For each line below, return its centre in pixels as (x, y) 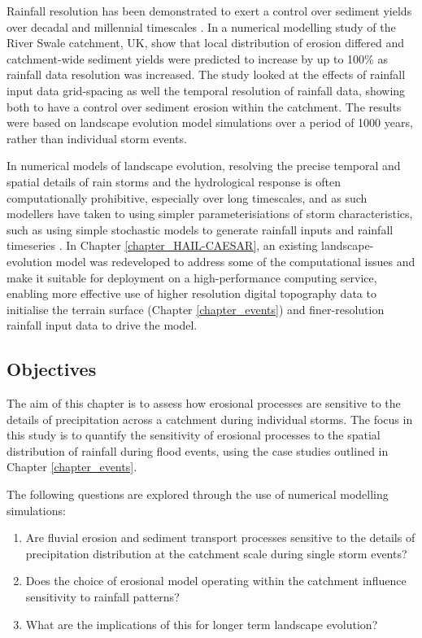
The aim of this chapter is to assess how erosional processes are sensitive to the (204, 403)
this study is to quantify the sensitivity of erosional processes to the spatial (194, 435)
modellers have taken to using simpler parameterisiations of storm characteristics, (210, 214)
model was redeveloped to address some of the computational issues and (235, 261)
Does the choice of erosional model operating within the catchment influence (216, 581)
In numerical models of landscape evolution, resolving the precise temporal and (204, 166)
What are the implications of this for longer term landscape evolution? (202, 624)
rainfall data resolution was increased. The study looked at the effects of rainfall (206, 74)
